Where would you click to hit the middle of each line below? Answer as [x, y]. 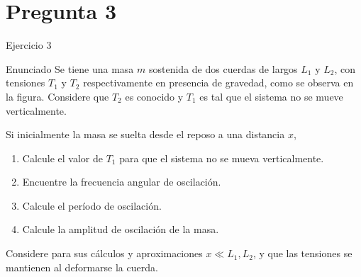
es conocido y [154, 96]
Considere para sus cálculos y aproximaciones [104, 253]
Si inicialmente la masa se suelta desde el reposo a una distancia [145, 134]
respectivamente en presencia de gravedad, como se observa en [218, 83]
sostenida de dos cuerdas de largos [223, 68]
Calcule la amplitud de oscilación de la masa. [121, 229]
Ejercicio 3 [29, 45]
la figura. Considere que [57, 96]
